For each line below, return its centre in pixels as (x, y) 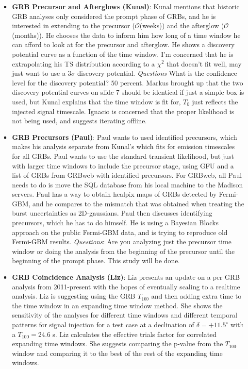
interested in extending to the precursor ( (73, 25)
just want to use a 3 (41, 73)
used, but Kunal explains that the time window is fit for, (96, 101)
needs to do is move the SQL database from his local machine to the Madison (127, 184)
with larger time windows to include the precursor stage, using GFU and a (123, 165)
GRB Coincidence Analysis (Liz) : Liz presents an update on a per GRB (126, 277)
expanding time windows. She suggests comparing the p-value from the (117, 344)
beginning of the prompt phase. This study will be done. (96, 260)
